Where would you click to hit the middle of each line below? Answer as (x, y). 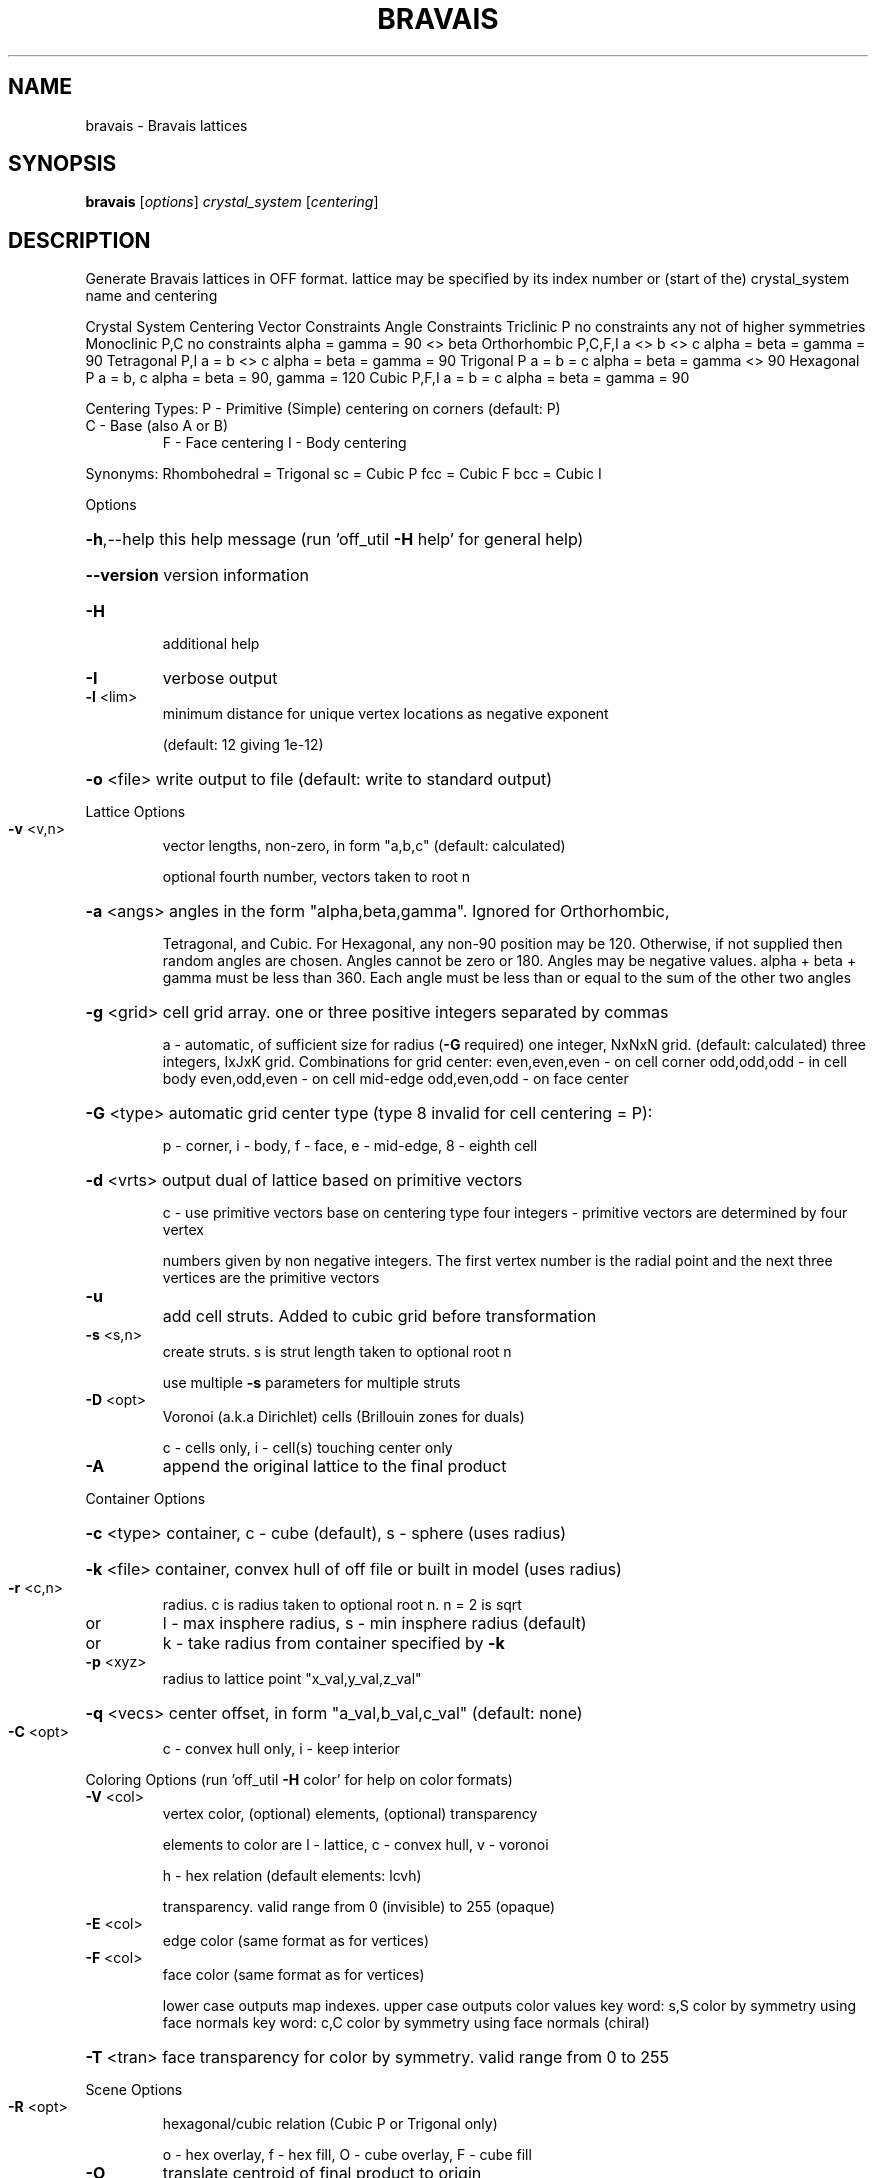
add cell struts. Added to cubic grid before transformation (379, 1316)
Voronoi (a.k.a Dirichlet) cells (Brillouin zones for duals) (343, 1417)
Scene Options (134, 2090)
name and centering (151, 296)
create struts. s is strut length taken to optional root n (337, 1352)
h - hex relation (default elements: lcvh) (292, 1876)
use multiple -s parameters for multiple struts (311, 1383)
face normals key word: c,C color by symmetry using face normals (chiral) (406, 2023)
